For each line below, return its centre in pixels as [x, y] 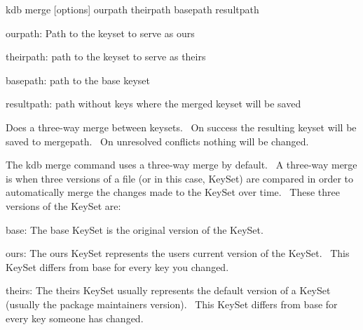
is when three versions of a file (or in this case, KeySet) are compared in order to [180, 178]
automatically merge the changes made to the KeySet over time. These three [173, 192]
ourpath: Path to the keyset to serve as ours [100, 33]
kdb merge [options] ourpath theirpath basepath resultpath [132, 9]
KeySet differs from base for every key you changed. [117, 266]
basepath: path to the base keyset [78, 80]
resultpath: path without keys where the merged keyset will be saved [153, 104]
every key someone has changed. [75, 318]
